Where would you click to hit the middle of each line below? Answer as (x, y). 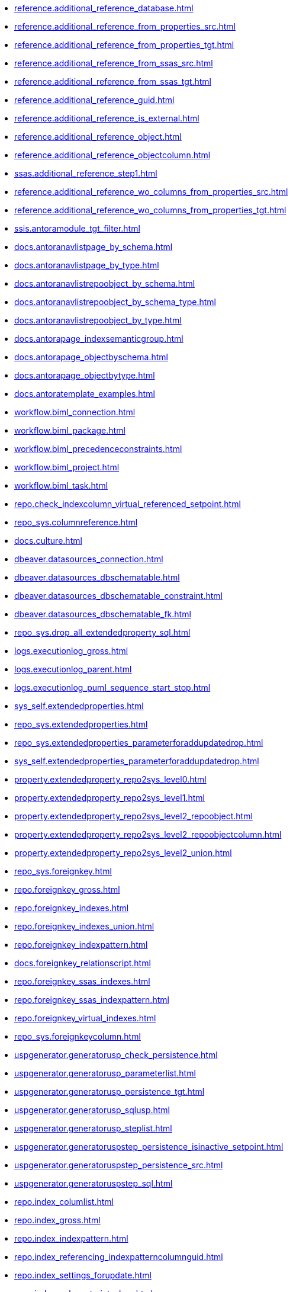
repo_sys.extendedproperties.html (81, 724)
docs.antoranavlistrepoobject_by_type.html (98, 320)
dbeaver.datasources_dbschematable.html (97, 577)
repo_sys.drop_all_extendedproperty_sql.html (102, 632)
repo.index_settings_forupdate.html (83, 1275)
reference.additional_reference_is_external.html (107, 118)
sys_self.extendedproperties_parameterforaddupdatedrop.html (137, 761)
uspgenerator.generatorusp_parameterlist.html (105, 1073)
